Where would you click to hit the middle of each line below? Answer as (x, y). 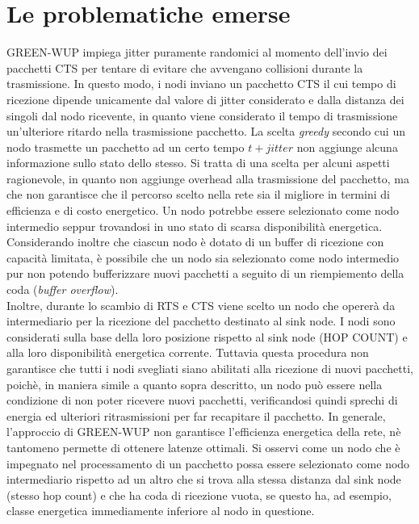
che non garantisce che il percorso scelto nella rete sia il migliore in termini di (198, 194)
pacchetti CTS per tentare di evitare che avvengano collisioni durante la (185, 67)
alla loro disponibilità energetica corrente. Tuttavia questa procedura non (188, 352)
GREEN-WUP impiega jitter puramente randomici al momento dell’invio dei (197, 52)
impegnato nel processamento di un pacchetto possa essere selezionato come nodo (208, 463)
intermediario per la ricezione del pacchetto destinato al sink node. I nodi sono (201, 321)
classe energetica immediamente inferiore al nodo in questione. (161, 511)
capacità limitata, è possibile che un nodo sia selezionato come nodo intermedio (203, 257)
